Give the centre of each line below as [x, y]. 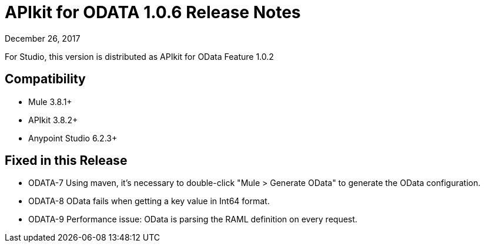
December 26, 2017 [43, 38]
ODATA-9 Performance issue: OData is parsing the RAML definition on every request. [193, 219]
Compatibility [45, 79]
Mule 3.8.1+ [50, 101]
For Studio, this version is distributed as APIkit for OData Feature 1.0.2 [139, 56]
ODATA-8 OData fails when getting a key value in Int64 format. [149, 201]
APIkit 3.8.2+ [53, 120]
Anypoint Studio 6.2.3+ [73, 138]
